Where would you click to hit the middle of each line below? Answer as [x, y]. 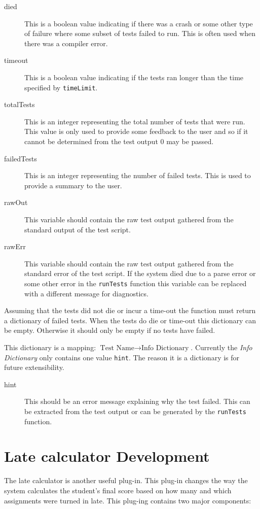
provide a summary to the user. [73, 185]
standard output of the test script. [78, 229]
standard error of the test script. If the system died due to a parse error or [140, 273]
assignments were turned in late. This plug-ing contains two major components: [128, 500]
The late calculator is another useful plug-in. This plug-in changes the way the [126, 480]
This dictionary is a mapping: [50, 347]
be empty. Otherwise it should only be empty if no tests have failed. [110, 330]
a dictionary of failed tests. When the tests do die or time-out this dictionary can [130, 320]
